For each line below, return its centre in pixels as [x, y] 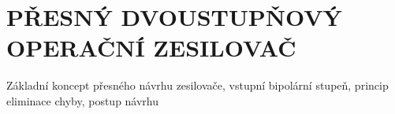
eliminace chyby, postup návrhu [83, 100]
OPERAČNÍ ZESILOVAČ [151, 48]
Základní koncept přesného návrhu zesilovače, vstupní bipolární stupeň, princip [197, 85]
